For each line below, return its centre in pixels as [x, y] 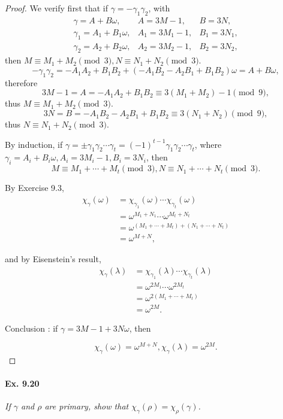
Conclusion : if [31, 328]
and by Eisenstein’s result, [53, 258]
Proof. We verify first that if [57, 8]
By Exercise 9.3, [34, 188]
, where [208, 144]
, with [159, 8]
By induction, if [34, 144]
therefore [21, 82]
